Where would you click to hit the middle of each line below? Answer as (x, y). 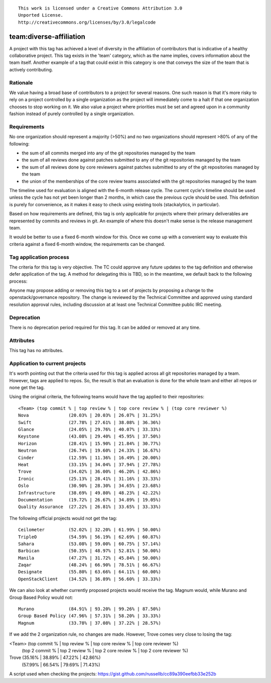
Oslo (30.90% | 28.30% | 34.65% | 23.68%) (90, 486)
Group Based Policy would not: (41, 597)
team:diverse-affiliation (47, 36)
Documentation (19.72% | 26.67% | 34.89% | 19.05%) (90, 500)
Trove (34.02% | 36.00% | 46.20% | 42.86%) (90, 472)
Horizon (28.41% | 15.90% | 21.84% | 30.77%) (90, 443)
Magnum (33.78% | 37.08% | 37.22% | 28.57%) (90, 623)
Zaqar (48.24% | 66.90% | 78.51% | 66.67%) (90, 565)
